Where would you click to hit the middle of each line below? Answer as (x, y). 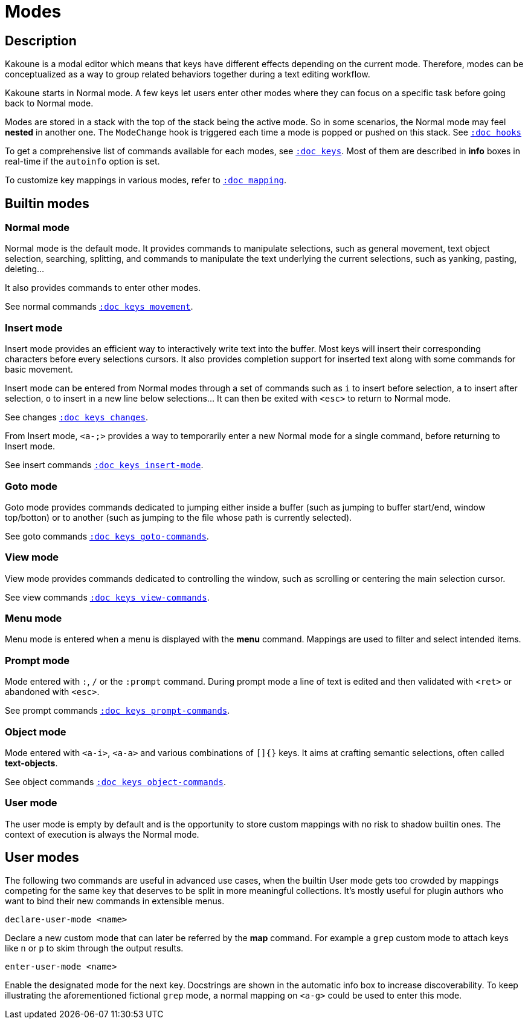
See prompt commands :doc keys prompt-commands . (118, 711)
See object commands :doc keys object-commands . (115, 781)
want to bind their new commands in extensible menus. (115, 901)
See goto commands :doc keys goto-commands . (107, 536)
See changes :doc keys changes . (77, 417)
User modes (42, 858)
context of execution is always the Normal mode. (102, 834)
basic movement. (39, 370)
